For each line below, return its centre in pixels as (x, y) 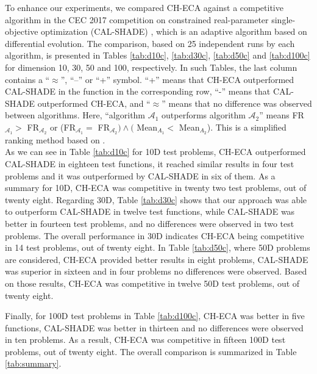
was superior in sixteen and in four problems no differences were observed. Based (156, 271)
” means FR (282, 115)
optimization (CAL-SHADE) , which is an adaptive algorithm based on (174, 31)
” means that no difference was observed (237, 103)
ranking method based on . (55, 139)
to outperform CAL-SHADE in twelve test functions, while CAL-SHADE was (150, 211)
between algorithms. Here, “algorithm (75, 115)
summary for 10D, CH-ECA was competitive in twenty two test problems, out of (156, 188)
